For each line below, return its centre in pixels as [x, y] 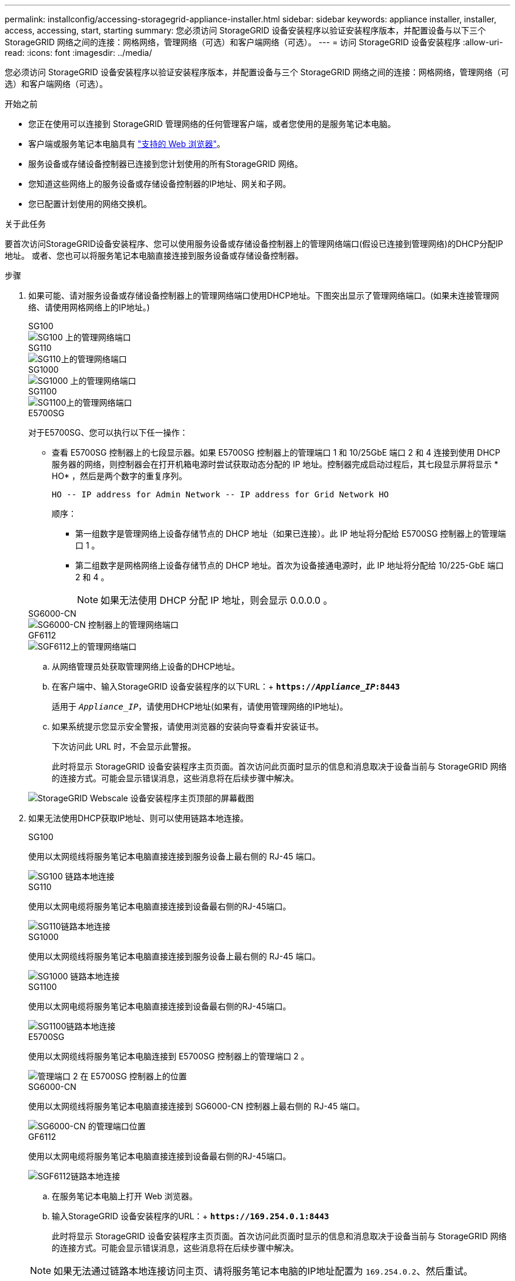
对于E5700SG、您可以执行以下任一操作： [108, 432]
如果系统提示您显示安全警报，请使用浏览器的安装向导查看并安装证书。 [188, 726]
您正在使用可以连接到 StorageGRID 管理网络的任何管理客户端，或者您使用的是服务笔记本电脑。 [212, 124]
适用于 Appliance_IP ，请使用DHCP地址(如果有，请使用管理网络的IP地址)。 [200, 706]
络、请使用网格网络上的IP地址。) [89, 307]
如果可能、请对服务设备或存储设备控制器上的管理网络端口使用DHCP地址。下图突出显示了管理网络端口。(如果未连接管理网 [264, 295]
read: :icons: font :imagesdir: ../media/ [78, 53]
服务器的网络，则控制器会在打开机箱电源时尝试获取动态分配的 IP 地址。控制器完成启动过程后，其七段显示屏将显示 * [275, 464]
